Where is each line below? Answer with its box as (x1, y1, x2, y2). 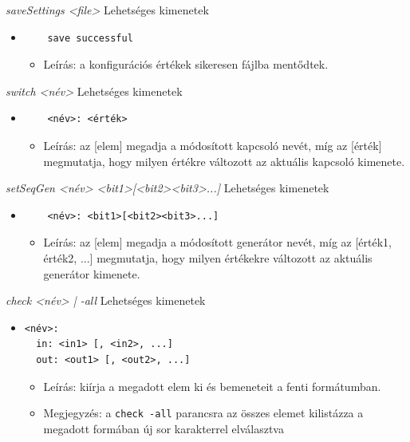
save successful (47, 32, 133, 44)
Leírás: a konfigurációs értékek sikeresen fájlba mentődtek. (43, 56, 329, 73)
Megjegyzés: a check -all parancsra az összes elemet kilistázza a (43, 405, 364, 421)
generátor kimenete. (43, 265, 140, 282)
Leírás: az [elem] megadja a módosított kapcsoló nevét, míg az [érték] (43, 136, 382, 153)
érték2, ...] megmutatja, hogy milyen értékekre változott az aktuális (43, 249, 373, 266)
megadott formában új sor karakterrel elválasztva (43, 420, 284, 436)
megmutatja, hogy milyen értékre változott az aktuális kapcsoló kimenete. (43, 152, 405, 169)
